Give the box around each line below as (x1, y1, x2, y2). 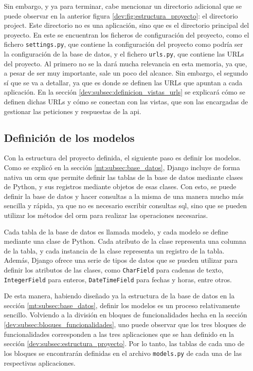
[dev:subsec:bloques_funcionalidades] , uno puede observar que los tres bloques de (4, 319, 246, 330)
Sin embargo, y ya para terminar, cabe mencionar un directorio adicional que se (4, 1, 242, 11)
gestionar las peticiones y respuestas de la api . (4, 106, 142, 116)
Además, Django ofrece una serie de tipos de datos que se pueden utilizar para (4, 255, 238, 265)
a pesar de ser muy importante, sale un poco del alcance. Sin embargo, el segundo (4, 68, 248, 78)
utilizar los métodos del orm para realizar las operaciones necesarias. (4, 210, 208, 220)
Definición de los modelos (4, 130, 135, 145)
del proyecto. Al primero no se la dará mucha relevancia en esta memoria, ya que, (4, 58, 247, 68)
